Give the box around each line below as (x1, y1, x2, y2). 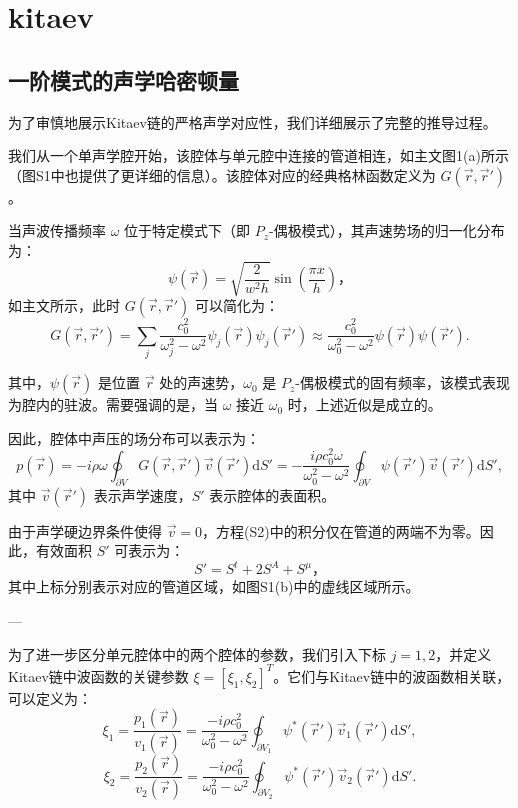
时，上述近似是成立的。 (287, 394, 442, 415)
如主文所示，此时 (8, 295, 120, 316)
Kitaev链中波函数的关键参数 (8, 665, 189, 686)
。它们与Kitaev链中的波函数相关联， (273, 665, 511, 686)
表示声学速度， (93, 484, 192, 505)
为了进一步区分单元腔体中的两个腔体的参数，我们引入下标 (8, 643, 386, 664)
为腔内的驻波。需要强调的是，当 (8, 394, 218, 415)
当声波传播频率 (8, 220, 106, 241)
